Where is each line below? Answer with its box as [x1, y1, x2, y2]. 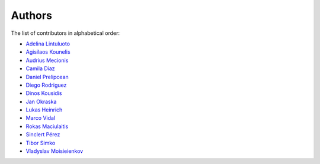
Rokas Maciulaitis [25, 123, 69, 130]
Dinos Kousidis [25, 90, 62, 97]
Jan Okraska [25, 98, 57, 105]
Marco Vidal [25, 114, 56, 122]
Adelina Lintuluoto [25, 40, 71, 47]
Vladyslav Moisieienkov [25, 147, 84, 155]
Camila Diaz [25, 65, 56, 72]
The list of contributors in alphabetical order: [11, 29, 120, 37]
